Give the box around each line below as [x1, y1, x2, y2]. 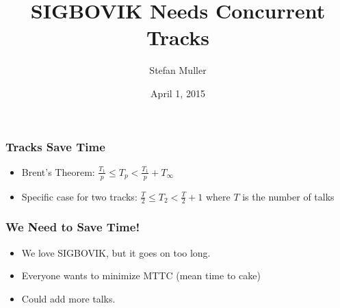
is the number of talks [242, 189, 335, 203]
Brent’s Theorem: [21, 164, 95, 179]
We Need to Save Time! [5, 218, 140, 235]
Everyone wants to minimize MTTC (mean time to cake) [21, 268, 261, 283]
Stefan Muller [149, 63, 207, 77]
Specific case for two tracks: [21, 189, 138, 203]
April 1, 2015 [151, 86, 205, 100]
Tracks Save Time [5, 138, 105, 155]
